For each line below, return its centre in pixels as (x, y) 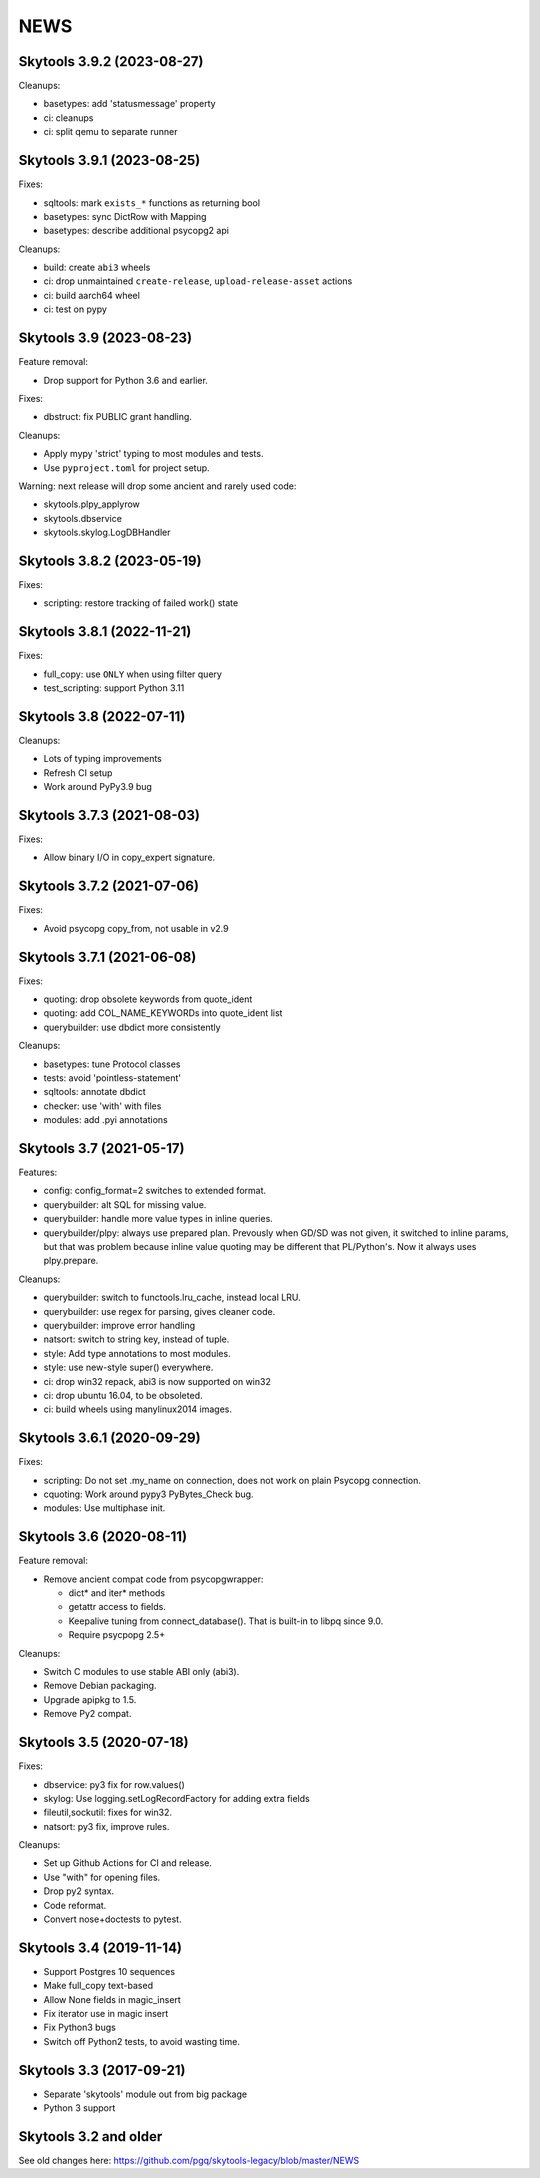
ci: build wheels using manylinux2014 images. (137, 1409)
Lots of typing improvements (102, 759)
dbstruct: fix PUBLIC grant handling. (117, 417)
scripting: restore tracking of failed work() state (141, 603)
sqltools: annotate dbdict (95, 1092)
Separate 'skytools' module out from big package (145, 2094)
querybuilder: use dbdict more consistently (132, 1027)
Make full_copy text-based (98, 1986)
